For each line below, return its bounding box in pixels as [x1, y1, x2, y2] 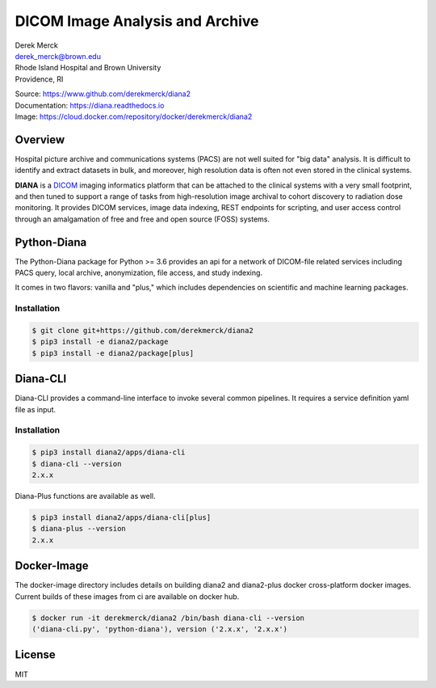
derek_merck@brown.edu [15, 51, 101, 61]
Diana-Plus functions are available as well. [15, 491, 156, 500]
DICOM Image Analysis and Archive [15, 12, 259, 30]
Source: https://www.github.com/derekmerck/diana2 [15, 89, 191, 99]
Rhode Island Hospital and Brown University [15, 63, 161, 73]
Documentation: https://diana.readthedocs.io [15, 100, 165, 110]
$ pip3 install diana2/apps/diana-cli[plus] [31, 513, 212, 521]
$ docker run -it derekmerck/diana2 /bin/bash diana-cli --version [31, 613, 305, 623]
